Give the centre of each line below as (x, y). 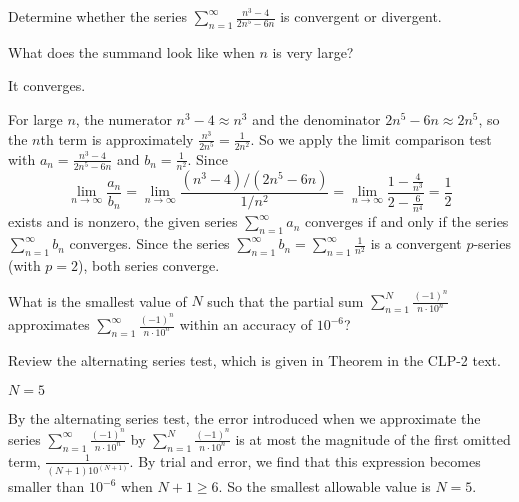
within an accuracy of (245, 324)
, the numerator (123, 118)
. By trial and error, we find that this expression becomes (305, 460)
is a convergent (416, 243)
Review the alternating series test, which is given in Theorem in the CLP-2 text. (254, 359)
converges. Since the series (149, 243)
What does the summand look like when (131, 51)
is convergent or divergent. (361, 16)
